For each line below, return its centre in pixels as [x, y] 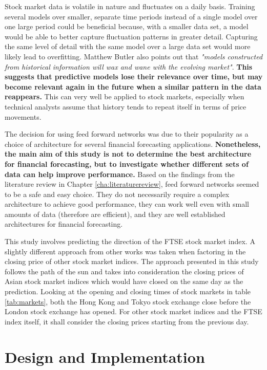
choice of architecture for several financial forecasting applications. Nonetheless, [133, 144]
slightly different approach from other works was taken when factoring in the [125, 251]
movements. [23, 116]
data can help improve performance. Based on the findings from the [120, 174]
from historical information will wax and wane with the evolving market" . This [129, 66]
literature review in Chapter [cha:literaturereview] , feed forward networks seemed [132, 184]
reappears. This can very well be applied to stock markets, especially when [125, 96]
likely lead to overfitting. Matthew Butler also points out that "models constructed [134, 56]
